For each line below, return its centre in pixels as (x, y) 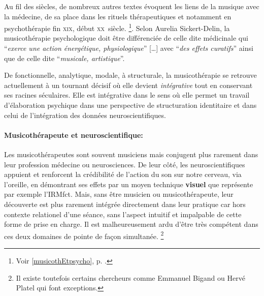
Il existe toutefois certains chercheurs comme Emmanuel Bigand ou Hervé (130, 277)
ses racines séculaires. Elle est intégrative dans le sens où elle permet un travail (127, 95)
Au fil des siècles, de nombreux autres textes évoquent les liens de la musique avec (132, 6)
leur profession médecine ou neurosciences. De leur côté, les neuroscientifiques (125, 164)
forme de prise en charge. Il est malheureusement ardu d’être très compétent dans (131, 224)
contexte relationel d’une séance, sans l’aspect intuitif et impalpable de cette (123, 214)
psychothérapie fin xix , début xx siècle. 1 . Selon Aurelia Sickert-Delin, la (117, 27)
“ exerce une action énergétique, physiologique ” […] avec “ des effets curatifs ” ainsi (129, 48)
